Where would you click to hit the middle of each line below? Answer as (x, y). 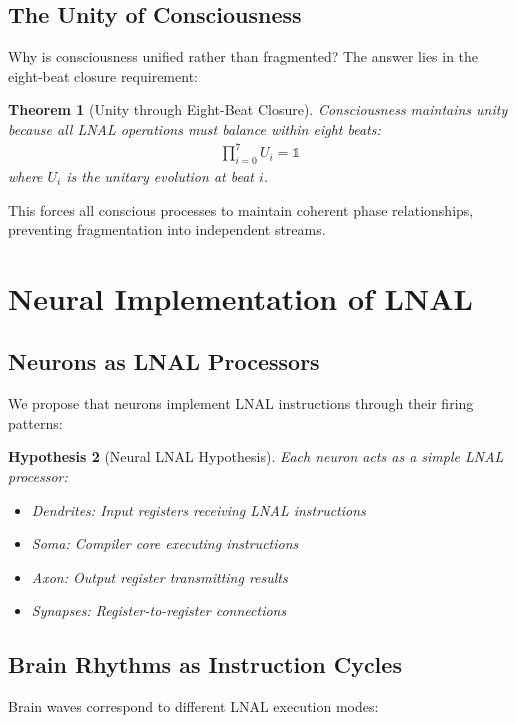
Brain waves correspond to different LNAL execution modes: (193, 706)
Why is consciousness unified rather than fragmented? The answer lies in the (243, 56)
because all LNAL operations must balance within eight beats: (194, 128)
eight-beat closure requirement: (103, 75)
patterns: (35, 422)
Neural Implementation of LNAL (240, 297)
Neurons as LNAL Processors (164, 361)
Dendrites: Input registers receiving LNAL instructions (198, 509)
